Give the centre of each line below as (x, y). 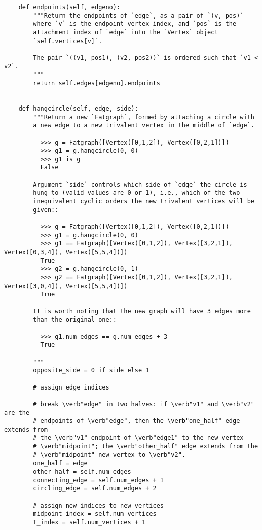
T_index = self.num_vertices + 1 (89, 523)
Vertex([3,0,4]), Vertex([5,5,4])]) (66, 286)
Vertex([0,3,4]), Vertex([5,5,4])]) (66, 252)
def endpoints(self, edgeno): (69, 7)
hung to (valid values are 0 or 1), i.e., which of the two (137, 193)
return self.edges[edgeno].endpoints (97, 83)
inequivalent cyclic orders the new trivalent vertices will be (144, 202)
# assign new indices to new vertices (98, 505)
